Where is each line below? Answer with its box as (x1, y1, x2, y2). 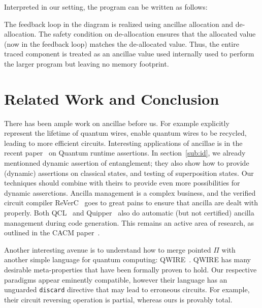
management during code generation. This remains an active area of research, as (4, 217, 254, 228)
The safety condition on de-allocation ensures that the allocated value (39, 28, 256, 39)
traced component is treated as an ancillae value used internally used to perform (4, 48, 254, 59)
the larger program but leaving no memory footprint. (4, 58, 169, 69)
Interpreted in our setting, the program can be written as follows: (4, 2, 208, 12)
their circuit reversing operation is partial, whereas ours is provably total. (4, 294, 233, 304)
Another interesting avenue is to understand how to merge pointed (4, 244, 211, 255)
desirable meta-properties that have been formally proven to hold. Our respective (4, 264, 257, 274)
